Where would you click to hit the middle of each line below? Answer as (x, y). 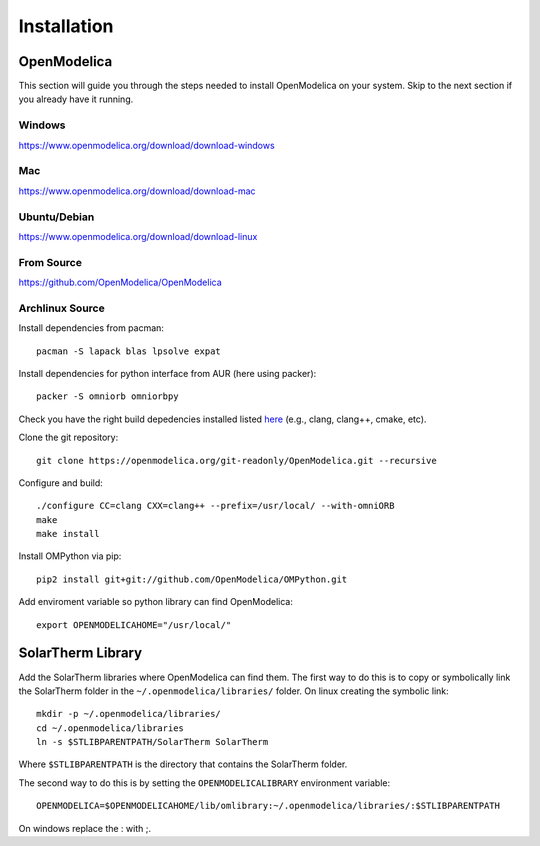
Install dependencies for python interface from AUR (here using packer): (167, 373)
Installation (66, 26)
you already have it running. (76, 99)
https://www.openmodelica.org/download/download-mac (137, 191)
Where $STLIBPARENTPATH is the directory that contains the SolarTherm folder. (183, 764)
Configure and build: (61, 482)
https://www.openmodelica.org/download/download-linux (138, 236)
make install (68, 534)
